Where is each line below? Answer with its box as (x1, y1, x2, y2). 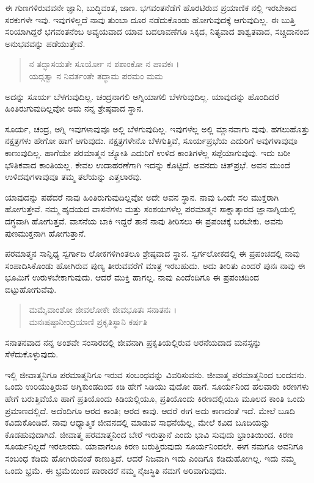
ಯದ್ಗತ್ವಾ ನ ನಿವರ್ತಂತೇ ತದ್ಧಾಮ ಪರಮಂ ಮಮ (29, 69, 163, 82)
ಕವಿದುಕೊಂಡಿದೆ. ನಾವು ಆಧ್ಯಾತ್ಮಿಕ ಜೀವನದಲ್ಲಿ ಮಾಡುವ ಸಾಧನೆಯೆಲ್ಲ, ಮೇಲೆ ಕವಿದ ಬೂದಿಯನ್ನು (5, 416, 270, 429)
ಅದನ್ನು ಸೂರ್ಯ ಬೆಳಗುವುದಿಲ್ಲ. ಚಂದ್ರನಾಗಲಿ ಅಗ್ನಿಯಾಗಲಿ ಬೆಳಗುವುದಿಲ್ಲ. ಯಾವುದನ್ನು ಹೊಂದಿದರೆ (5, 90, 280, 102)
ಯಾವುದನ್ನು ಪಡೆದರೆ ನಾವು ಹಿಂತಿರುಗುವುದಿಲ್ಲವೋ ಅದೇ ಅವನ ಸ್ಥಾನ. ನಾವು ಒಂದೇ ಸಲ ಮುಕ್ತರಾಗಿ (5, 190, 279, 203)
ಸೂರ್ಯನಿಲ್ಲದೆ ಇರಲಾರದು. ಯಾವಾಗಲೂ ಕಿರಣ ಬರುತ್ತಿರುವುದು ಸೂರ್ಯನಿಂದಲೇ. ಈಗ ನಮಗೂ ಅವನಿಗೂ (5, 440, 304, 453)
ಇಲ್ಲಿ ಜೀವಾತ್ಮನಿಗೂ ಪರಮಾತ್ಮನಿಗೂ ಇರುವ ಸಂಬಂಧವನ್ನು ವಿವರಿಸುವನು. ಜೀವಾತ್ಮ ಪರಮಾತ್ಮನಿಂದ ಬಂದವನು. (5, 368, 307, 381)
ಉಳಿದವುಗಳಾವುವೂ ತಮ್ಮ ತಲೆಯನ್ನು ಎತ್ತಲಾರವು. (5, 170, 142, 183)
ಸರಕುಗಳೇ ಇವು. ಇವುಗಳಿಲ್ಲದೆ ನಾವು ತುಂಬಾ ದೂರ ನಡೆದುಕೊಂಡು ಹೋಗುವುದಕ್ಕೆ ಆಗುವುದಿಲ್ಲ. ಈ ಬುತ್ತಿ (5, 13, 296, 26)
